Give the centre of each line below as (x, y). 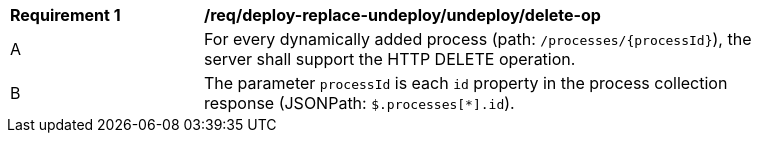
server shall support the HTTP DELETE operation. (390, 59)
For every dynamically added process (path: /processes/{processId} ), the (478, 39)
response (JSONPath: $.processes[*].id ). (359, 103)
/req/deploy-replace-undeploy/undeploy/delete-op (402, 15)
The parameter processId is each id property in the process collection (466, 83)
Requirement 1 (65, 15)
